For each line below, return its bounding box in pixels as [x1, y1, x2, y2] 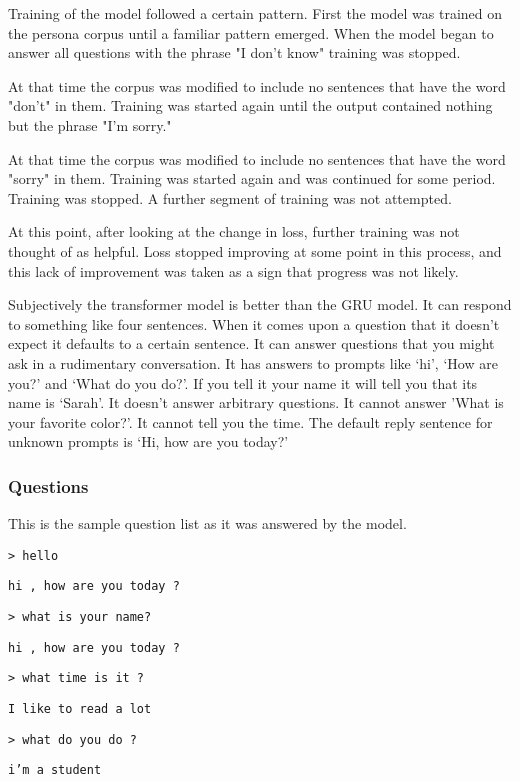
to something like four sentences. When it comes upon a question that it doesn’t [8, 313, 500, 334]
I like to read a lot [8, 701, 152, 716]
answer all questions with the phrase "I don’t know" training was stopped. [8, 42, 461, 63]
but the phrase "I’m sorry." [8, 114, 172, 135]
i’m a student [8, 763, 102, 778]
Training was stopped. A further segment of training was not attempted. [8, 187, 452, 208]
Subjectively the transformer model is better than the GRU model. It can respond [8, 294, 512, 315]
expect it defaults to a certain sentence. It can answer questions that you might [8, 333, 495, 354]
